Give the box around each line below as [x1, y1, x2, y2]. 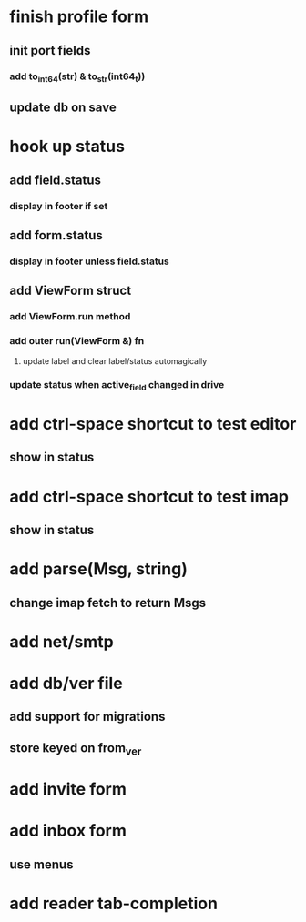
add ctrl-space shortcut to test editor [9, 413, 297, 434]
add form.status [9, 228, 103, 243]
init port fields [9, 43, 91, 58]
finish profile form [9, 6, 149, 27]
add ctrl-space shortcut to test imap [9, 486, 290, 507]
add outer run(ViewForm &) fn [9, 335, 145, 348]
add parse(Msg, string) [9, 559, 189, 580]
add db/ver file [9, 673, 123, 694]
